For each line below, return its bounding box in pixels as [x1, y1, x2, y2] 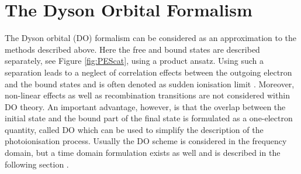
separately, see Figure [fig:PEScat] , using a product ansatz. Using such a [5, 54, 264, 67]
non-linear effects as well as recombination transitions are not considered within [5, 89, 290, 101]
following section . [5, 158, 69, 170]
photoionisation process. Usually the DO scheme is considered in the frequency [5, 135, 287, 147]
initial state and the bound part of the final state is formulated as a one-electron [5, 112, 293, 124]
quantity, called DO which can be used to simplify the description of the [5, 123, 264, 135]
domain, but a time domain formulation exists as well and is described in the [5, 146, 281, 159]
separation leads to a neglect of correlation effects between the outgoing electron [5, 66, 292, 78]
